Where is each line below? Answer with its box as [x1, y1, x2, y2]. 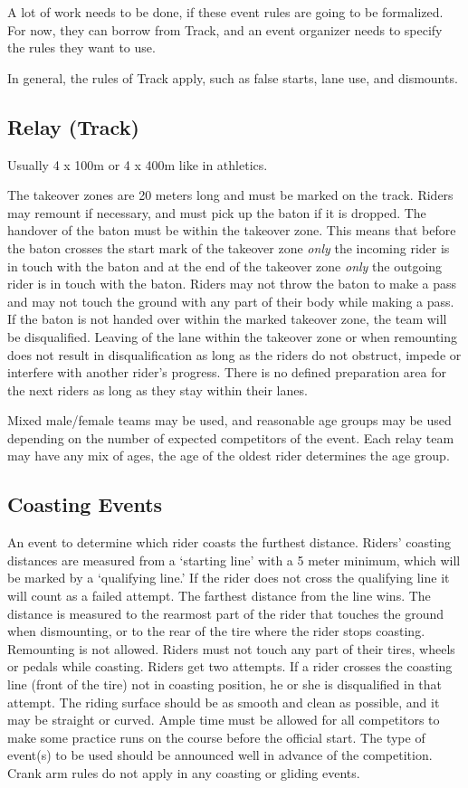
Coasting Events [7, 490, 163, 518]
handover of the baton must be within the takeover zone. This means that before [7, 221, 456, 240]
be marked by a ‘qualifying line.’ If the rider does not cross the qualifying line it [7, 568, 450, 587]
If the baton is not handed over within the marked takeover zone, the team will [7, 309, 447, 328]
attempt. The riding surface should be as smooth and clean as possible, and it [7, 692, 440, 711]
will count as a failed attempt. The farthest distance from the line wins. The [7, 586, 431, 605]
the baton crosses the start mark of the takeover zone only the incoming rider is [7, 238, 450, 257]
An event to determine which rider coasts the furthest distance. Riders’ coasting [7, 533, 452, 552]
